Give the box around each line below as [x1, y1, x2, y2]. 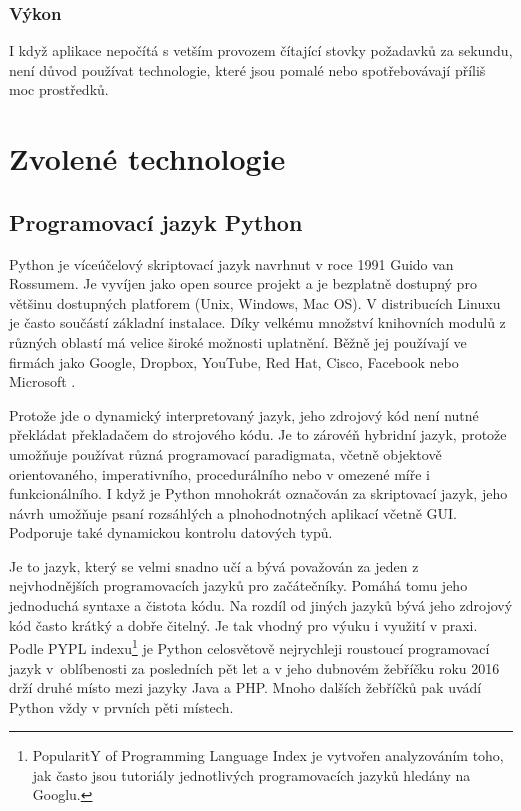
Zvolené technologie [9, 138, 286, 179]
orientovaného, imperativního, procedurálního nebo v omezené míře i [9, 463, 431, 484]
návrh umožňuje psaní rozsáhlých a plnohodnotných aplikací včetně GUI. [9, 502, 457, 523]
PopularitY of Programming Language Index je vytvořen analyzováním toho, [32, 745, 504, 766]
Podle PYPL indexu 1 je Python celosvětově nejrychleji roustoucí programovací [9, 635, 490, 658]
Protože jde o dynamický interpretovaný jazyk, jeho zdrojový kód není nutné [9, 404, 479, 425]
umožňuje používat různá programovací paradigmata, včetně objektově [9, 443, 442, 464]
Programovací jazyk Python [9, 206, 303, 237]
